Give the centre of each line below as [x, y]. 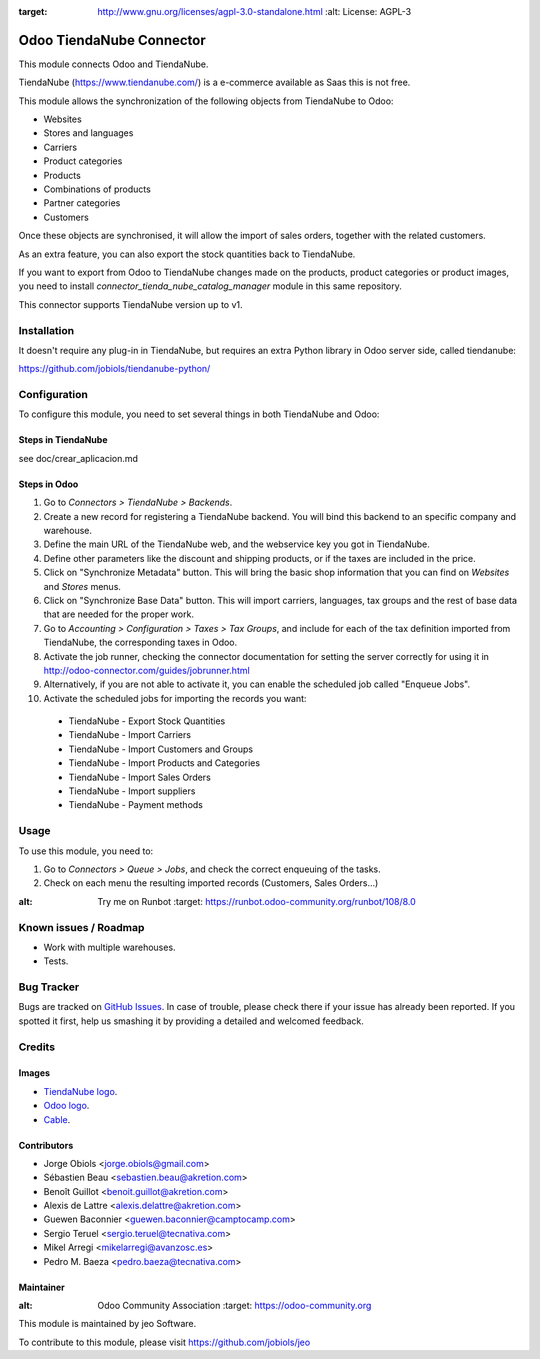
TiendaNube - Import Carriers [130, 735]
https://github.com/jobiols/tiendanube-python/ [114, 369]
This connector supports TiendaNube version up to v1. [131, 304]
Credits [36, 1047]
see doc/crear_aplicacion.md [78, 458]
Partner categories [82, 203]
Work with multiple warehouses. [109, 947]
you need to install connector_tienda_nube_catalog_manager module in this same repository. [210, 286]
